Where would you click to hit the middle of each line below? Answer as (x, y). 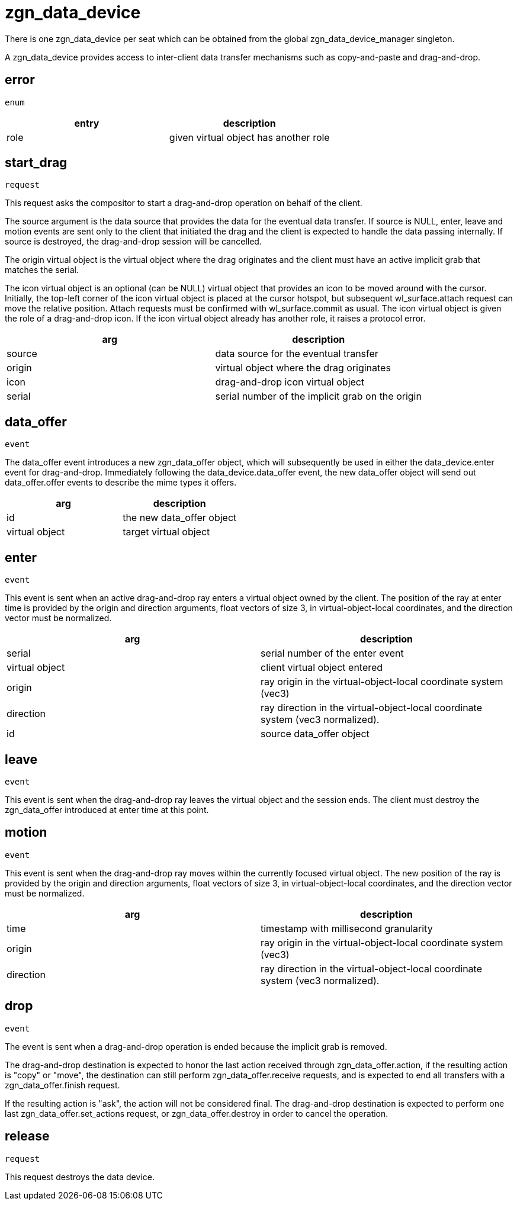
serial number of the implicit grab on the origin (318, 396)
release (27, 1136)
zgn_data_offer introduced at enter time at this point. (107, 809)
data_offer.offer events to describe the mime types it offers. (121, 483)
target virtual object (166, 532)
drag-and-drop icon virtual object (290, 382)
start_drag (36, 163)
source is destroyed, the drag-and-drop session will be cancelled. (133, 242)
